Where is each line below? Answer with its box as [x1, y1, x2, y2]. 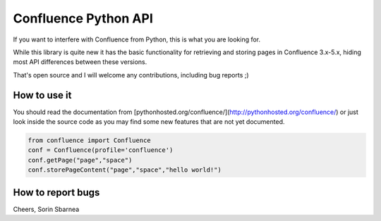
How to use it [13, 89, 72, 101]
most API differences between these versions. [13, 58, 147, 66]
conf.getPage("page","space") [28, 156, 133, 164]
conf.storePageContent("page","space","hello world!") [28, 166, 222, 174]
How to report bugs [13, 187, 100, 198]
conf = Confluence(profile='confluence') [28, 146, 174, 154]
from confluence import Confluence [28, 137, 151, 144]
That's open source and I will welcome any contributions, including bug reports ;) [13, 70, 250, 79]
